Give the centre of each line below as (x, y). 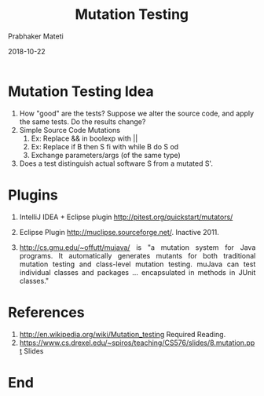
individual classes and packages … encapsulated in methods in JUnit (137, 272)
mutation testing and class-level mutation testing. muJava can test (137, 264)
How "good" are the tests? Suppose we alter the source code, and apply (137, 113)
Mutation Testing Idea (81, 91)
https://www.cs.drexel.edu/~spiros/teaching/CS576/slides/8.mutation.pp (137, 343)
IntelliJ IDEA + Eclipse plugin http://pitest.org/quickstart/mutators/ (126, 217)
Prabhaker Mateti (36, 36)
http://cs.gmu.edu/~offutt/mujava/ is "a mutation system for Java (137, 247)
